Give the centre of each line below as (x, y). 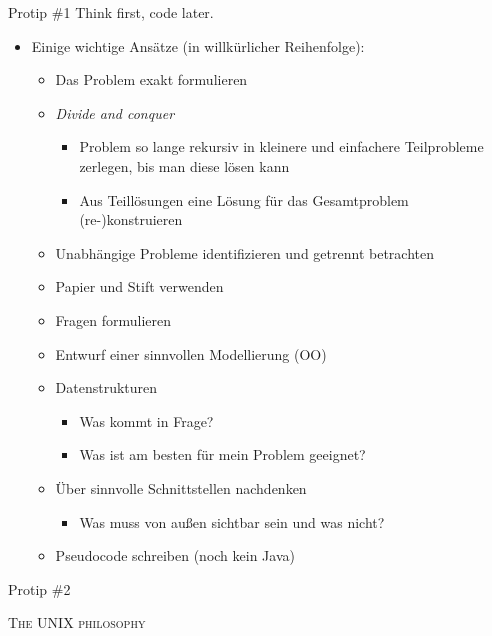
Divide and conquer (115, 112)
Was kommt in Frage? (146, 420)
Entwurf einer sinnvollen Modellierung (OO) (191, 353)
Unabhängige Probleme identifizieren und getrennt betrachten (244, 252)
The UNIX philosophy (77, 622)
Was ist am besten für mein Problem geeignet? (222, 454)
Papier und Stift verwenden (139, 286)
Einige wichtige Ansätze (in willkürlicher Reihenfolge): (198, 45)
